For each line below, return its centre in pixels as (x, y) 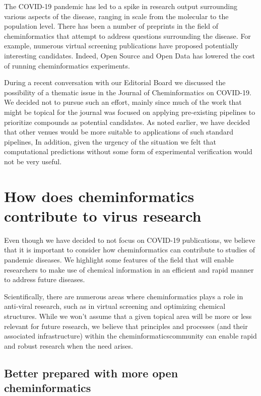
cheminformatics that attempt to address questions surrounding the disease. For (127, 36)
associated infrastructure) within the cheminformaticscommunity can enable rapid (130, 336)
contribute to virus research (103, 215)
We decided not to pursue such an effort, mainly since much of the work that (123, 102)
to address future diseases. (45, 279)
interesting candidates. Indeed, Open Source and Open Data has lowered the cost (130, 55)
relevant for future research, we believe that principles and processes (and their (126, 326)
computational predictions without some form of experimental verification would (128, 151)
